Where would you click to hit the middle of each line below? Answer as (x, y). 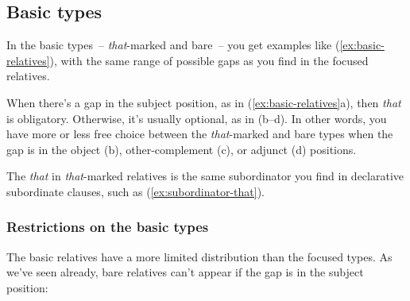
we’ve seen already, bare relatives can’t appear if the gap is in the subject (185, 272)
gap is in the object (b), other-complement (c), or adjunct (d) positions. (182, 149)
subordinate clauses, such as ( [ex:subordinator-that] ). (135, 191)
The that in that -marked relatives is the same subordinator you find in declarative (205, 176)
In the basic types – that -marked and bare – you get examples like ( (173, 45)
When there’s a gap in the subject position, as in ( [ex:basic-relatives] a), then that (204, 102)
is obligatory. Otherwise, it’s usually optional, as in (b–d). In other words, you (197, 118)
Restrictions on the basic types (108, 227)
